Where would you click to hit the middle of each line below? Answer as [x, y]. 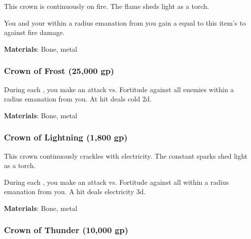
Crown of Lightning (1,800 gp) [66, 137]
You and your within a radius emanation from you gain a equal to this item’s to [125, 22]
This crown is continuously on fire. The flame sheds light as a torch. [107, 6]
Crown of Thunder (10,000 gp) [66, 230]
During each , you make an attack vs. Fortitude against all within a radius [117, 182]
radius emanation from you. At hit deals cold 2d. [78, 99]
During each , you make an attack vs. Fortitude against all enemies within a [119, 89]
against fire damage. [35, 32]
